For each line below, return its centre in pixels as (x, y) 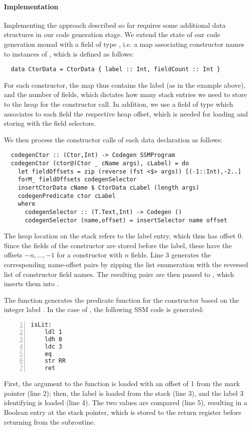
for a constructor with (89, 255)
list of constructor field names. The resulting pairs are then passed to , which (119, 274)
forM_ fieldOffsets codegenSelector (77, 180)
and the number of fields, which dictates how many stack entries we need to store (126, 94)
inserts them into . (31, 283)
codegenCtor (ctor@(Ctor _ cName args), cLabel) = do (100, 164)
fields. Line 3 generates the (171, 255)
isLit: (41, 325)
